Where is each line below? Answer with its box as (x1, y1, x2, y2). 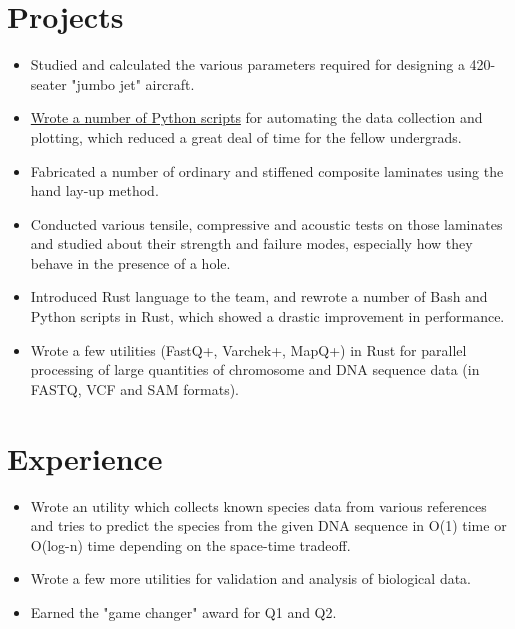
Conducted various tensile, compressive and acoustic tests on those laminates (30, 213, 503, 234)
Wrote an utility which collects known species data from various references (30, 495, 487, 516)
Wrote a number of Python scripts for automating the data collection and (30, 107, 483, 128)
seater (30, 73, 67, 94)
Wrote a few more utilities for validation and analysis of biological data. (30, 568, 472, 589)
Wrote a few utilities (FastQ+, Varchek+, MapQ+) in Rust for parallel (30, 339, 467, 360)
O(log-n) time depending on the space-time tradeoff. (30, 534, 351, 555)
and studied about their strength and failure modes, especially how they (30, 233, 473, 254)
